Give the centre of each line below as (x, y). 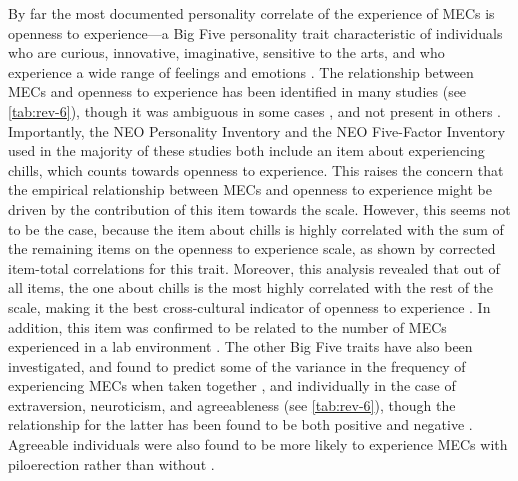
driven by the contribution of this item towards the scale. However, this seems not (259, 208)
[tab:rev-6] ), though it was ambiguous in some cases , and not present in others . (255, 110)
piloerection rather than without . (111, 463)
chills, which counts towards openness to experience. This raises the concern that (256, 169)
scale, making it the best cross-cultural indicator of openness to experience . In (249, 306)
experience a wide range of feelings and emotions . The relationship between (241, 71)
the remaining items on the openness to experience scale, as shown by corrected (252, 248)
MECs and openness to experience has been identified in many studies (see (237, 91)
